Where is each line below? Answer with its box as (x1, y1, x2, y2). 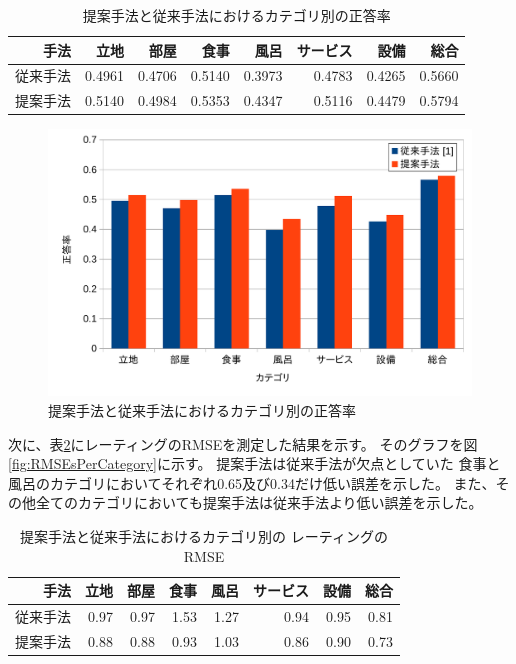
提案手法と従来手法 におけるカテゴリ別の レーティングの (20, 526, 388, 546)
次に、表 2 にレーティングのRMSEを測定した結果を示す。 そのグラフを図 (8, 433, 478, 454)
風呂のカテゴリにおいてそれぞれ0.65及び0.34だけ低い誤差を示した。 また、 (8, 472, 496, 493)
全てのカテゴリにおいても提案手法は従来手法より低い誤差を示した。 (35, 492, 483, 513)
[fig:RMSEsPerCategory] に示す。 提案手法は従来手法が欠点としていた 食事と (8, 453, 501, 474)
